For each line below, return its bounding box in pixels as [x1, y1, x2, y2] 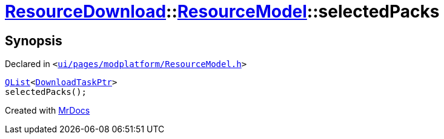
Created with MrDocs [5, 105, 90, 116]
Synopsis [5, 33, 62, 48]
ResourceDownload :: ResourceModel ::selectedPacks [5, 1, 440, 22]
